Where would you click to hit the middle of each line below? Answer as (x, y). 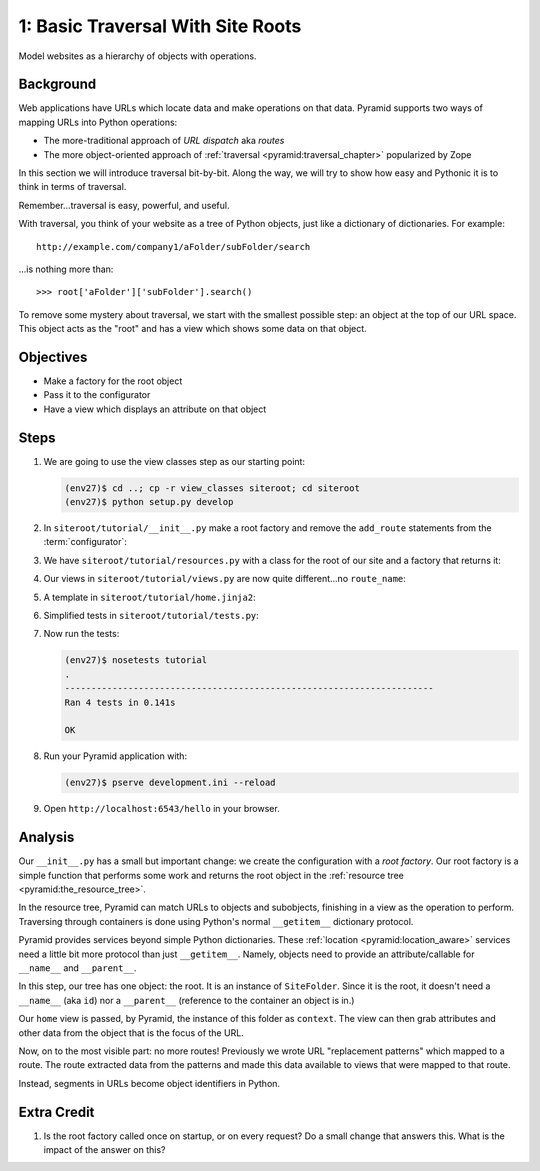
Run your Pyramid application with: (115, 756)
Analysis (46, 837)
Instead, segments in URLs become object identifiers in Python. (149, 1083)
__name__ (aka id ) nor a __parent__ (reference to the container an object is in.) (186, 1000)
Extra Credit (56, 1111)
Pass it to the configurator (97, 395)
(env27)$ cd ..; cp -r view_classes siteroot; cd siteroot (212, 488)
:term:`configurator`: (85, 542)
